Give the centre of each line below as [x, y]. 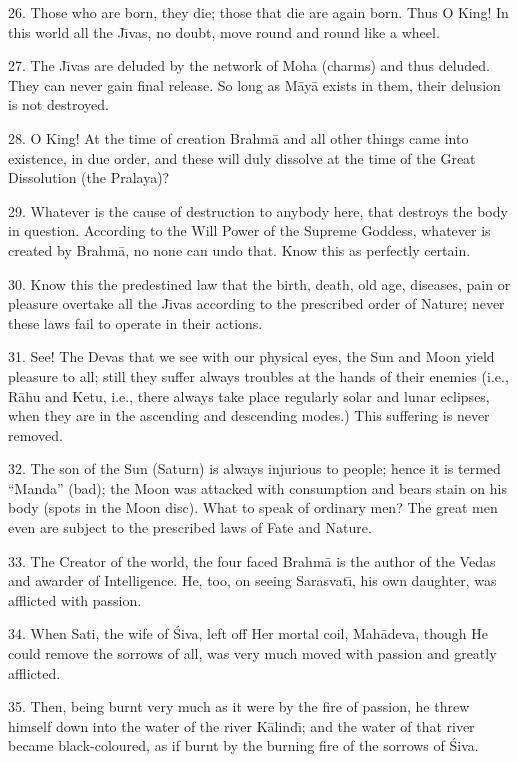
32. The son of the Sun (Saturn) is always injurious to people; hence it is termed [254, 468]
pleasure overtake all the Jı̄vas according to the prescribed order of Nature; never [256, 303]
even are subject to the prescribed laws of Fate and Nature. [190, 527]
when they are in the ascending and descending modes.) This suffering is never [249, 415]
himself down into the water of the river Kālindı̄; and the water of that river [241, 725]
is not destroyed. [58, 104]
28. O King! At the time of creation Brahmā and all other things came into [238, 137]
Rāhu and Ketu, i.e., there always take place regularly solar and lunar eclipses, [249, 395]
